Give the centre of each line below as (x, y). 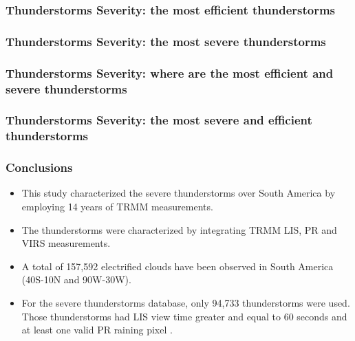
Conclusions (39, 167)
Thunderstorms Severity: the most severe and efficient (159, 120)
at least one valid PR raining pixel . (97, 330)
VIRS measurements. (66, 243)
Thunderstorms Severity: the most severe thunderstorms (166, 41)
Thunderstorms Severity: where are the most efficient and (170, 73)
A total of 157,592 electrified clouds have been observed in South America (177, 266)
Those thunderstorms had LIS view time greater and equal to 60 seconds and (184, 316)
